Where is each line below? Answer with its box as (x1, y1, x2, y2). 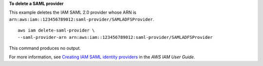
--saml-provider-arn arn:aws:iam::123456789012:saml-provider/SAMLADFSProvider (18, 34, 213, 40)
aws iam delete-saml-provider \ (18, 28, 95, 33)
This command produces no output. (9, 45, 81, 51)
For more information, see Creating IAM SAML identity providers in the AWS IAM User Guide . (9, 54, 195, 60)
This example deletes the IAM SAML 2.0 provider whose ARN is (9, 10, 136, 16)
